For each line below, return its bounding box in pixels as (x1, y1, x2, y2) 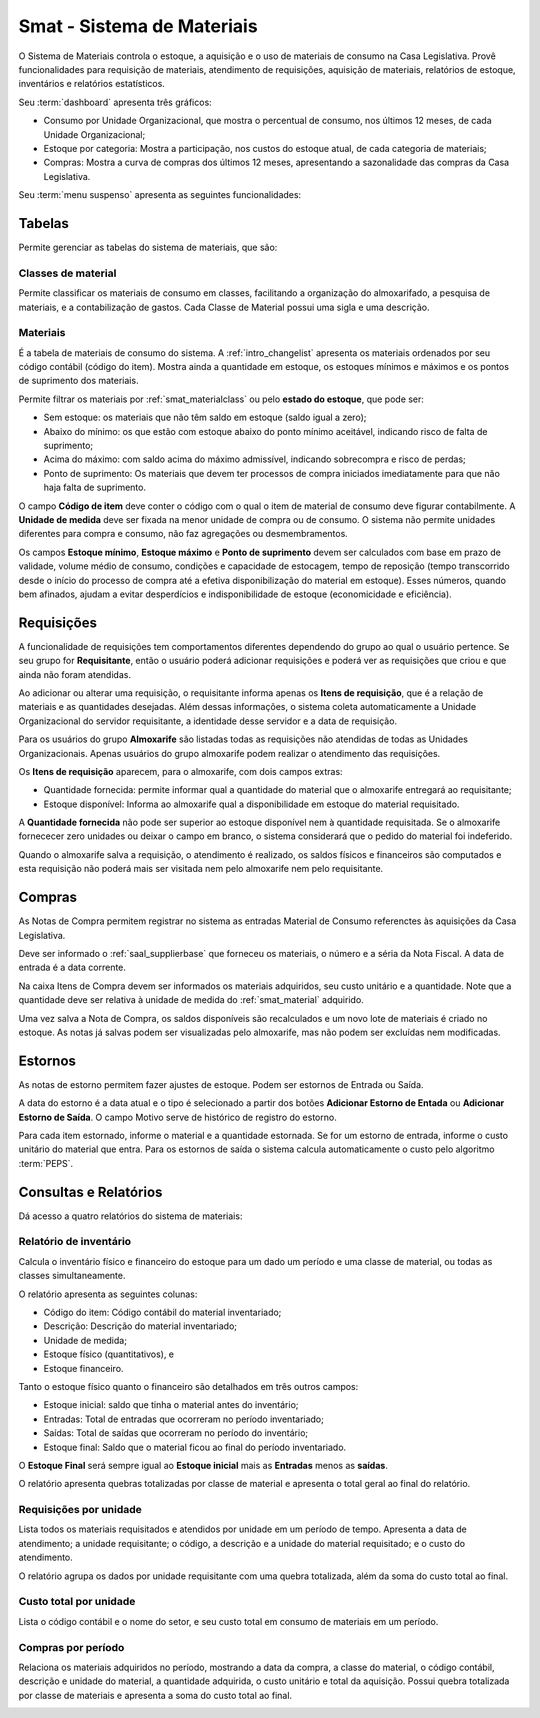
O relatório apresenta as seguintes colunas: (18, 1288, 198, 1300)
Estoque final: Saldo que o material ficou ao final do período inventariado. (43, 1441, 347, 1453)
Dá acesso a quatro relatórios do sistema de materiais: (18, 1210, 243, 1222)
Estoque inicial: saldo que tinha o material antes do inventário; (43, 1399, 299, 1411)
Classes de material (18, 266, 117, 280)
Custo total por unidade (18, 1595, 136, 1609)
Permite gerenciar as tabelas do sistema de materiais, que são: (18, 241, 278, 253)
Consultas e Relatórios (18, 1183, 163, 1200)
